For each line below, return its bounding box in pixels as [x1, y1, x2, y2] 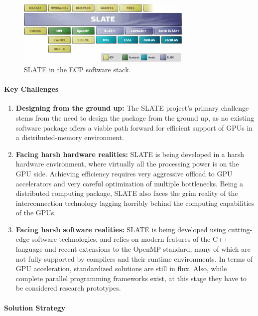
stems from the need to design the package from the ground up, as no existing [15, 112, 255, 123]
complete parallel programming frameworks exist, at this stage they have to [15, 273, 247, 283]
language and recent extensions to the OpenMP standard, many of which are [15, 244, 251, 254]
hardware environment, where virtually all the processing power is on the [15, 158, 239, 169]
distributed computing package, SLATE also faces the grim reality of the [15, 188, 238, 198]
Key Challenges [4, 84, 59, 94]
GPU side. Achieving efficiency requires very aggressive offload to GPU [15, 168, 233, 178]
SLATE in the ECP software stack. [24, 64, 131, 74]
